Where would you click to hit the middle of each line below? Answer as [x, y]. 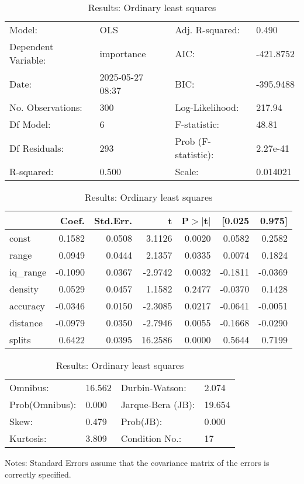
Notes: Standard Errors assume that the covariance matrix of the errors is [137, 462]
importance [123, 53]
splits [20, 340]
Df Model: [30, 124]
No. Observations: [46, 107]
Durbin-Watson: [153, 387]
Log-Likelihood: [207, 107]
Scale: [187, 171]
